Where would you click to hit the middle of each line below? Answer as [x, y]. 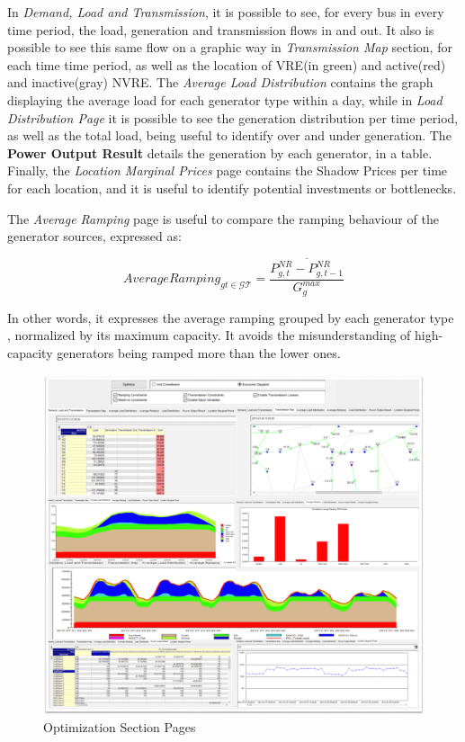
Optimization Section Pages [120, 727]
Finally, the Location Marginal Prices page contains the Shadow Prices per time [228, 170]
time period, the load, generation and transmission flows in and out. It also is [221, 29]
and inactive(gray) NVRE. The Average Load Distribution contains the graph [220, 82]
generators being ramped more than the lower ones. [199, 352]
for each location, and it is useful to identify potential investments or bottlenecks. [232, 188]
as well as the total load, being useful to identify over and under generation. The [229, 135]
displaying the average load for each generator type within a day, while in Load [225, 99]
